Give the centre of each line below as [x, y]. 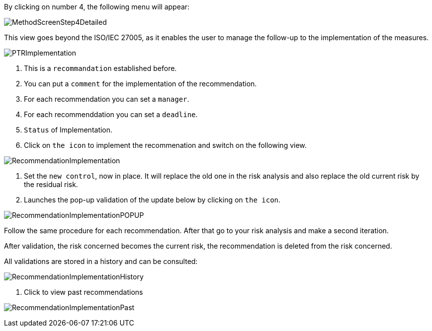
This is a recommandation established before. [100, 68]
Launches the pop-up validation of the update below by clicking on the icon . [152, 200]
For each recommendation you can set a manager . [107, 99]
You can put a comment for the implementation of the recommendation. [140, 84]
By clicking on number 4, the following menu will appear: [97, 7]
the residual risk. [51, 184]
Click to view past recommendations [84, 292]
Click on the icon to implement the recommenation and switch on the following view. [165, 145]
